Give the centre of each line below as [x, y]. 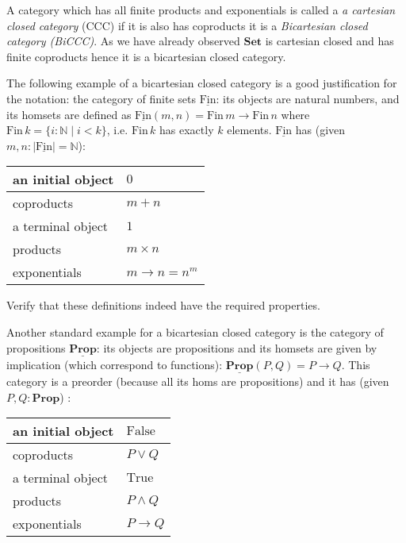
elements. [249, 130]
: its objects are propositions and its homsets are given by [237, 347]
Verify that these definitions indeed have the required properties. [163, 305]
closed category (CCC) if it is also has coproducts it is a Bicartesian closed [187, 25]
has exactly [187, 130]
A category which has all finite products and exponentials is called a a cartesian [201, 10]
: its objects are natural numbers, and [308, 98]
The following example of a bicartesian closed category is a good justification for [202, 83]
